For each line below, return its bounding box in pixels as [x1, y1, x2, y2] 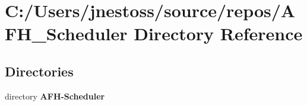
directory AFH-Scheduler [5, 89, 105, 102]
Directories [5, 62, 74, 80]
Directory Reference [134, 21, 303, 46]
